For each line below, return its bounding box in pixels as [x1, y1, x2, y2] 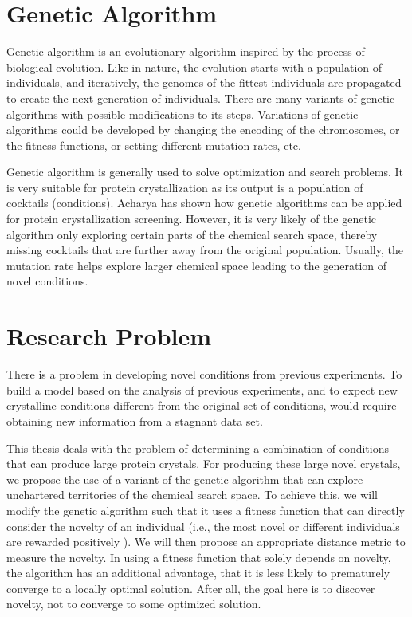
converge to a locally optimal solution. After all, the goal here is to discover [6, 580, 375, 596]
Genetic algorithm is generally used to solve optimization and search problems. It [6, 163, 404, 180]
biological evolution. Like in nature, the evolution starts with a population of [6, 58, 383, 75]
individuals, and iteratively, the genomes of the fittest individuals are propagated [6, 74, 402, 91]
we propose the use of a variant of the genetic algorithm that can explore [6, 470, 363, 487]
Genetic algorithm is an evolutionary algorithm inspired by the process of [6, 43, 365, 60]
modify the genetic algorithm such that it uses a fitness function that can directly [6, 501, 405, 518]
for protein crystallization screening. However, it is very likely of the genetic [6, 210, 377, 227]
